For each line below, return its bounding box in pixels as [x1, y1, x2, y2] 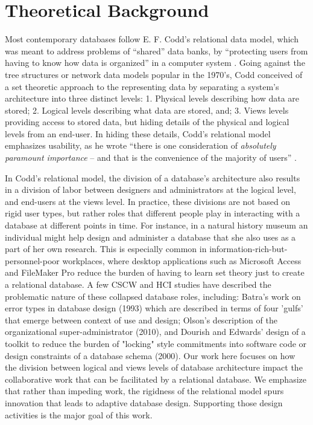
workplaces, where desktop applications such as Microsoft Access [62, 254, 302, 267]
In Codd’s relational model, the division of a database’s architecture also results [5, 171, 300, 184]
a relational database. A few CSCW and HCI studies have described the [5, 278, 271, 290]
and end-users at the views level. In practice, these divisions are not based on [5, 195, 291, 207]
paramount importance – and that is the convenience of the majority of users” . [5, 151, 297, 164]
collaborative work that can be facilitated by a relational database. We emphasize [5, 372, 306, 385]
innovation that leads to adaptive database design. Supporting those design [5, 396, 283, 409]
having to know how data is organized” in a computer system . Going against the [5, 56, 305, 69]
